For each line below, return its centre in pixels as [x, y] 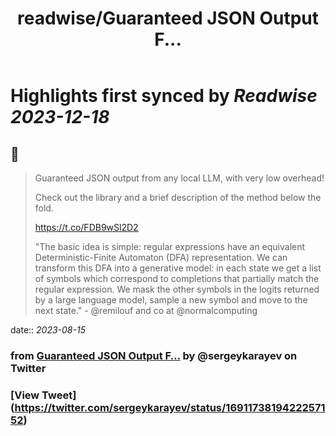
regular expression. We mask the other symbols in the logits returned [177, 289]
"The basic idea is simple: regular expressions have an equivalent [170, 246]
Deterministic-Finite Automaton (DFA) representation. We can [161, 257]
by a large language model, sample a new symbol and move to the [171, 300]
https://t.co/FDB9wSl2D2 [86, 227]
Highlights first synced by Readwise [164, 96]
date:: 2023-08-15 [48, 330]
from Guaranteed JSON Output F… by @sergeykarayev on [154, 355]
